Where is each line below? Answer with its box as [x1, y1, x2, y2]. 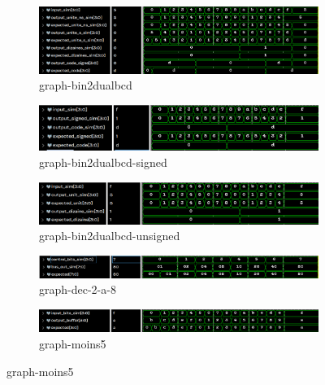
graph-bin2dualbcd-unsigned [39, 227, 180, 244]
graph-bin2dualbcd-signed [39, 153, 167, 170]
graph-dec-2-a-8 [39, 281, 116, 298]
